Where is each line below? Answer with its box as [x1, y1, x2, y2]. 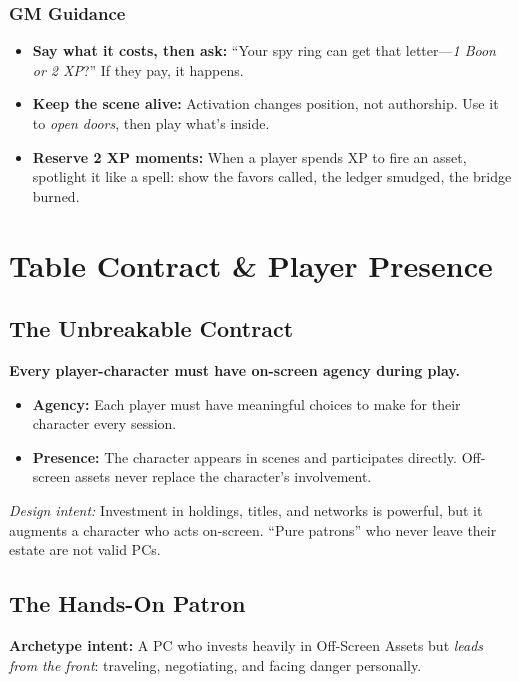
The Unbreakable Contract [9, 313, 294, 344]
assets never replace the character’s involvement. [74, 466, 372, 487]
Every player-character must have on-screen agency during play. [9, 359, 460, 380]
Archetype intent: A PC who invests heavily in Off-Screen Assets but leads [9, 634, 484, 655]
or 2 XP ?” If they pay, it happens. [32, 59, 244, 80]
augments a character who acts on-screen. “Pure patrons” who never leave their [9, 519, 497, 540]
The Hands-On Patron [9, 588, 246, 619]
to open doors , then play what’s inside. [32, 113, 270, 133]
